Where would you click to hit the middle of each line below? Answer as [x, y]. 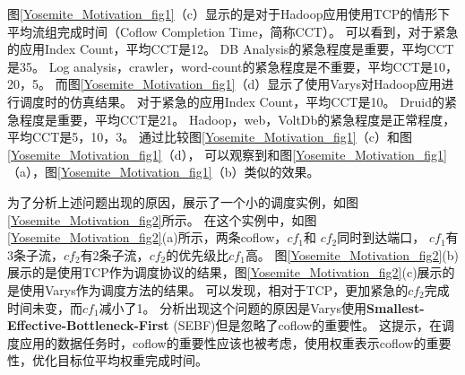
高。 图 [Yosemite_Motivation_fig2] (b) [352, 254]
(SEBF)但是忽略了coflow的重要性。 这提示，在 [307, 325]
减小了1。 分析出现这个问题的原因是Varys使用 [233, 307]
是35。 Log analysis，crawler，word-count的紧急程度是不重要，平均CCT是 [220, 66]
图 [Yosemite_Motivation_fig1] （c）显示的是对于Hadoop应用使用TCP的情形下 [229, 13]
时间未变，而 [45, 307]
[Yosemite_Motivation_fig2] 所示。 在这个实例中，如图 [162, 219]
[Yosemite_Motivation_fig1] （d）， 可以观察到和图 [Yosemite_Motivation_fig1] [227, 154]
